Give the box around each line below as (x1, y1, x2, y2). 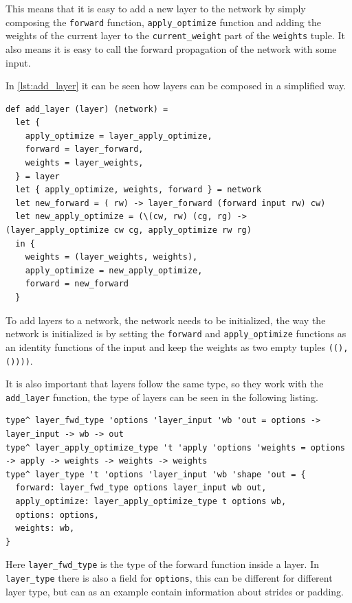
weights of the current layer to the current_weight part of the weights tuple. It (5, 28, 345, 43)
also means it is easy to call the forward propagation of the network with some (5, 41, 337, 56)
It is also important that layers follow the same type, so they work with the (5, 376, 324, 391)
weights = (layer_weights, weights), (25, 252, 198, 262)
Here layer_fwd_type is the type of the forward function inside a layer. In (5, 557, 319, 571)
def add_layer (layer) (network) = (5, 104, 168, 114)
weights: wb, (15, 523, 75, 534)
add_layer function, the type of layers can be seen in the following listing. (5, 389, 318, 404)
